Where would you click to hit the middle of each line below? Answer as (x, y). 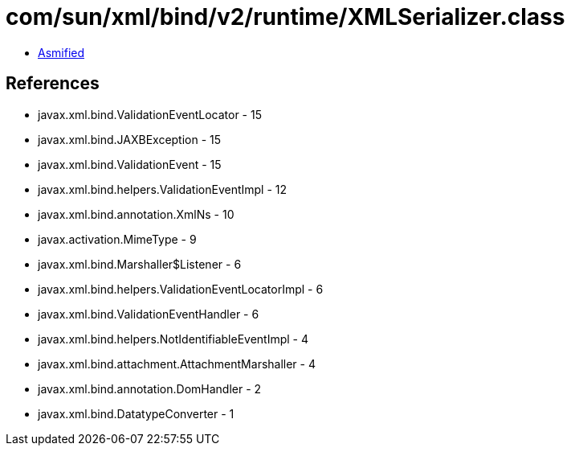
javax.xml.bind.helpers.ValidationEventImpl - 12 (163, 189)
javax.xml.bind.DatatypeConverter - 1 (136, 413)
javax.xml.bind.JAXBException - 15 (130, 139)
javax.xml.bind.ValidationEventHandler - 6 (149, 314)
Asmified (61, 52)
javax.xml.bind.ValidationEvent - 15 (130, 164)
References (53, 84)
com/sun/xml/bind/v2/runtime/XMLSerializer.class (285, 17)
